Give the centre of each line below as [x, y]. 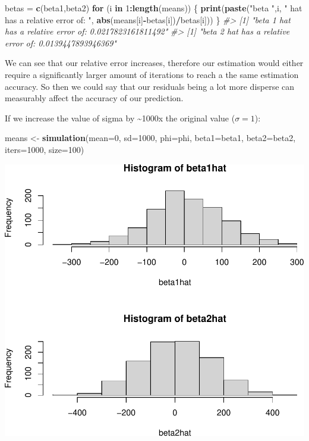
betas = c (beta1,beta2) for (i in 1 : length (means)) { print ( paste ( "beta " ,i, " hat [154, 8]
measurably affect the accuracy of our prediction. [94, 98]
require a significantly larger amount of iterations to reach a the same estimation [152, 74]
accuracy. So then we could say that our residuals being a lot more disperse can [150, 86]
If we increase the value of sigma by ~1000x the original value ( [120, 118]
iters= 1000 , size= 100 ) [45, 149]
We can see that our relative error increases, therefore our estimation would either [154, 63]
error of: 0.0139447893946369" [61, 43]
